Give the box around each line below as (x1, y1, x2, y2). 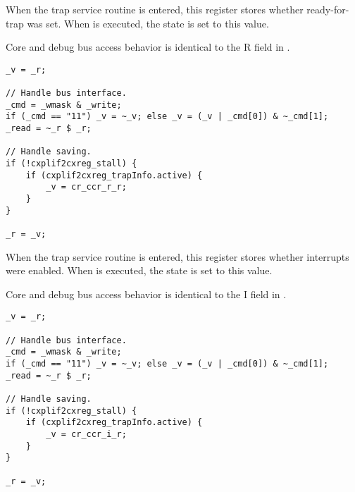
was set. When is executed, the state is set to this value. (27, 16, 269, 30)
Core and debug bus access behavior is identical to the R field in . (6, 39, 290, 54)
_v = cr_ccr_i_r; (46, 429, 127, 439)
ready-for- (306, 2, 349, 16)
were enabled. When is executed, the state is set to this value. (6, 263, 273, 278)
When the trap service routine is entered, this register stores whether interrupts (6, 249, 349, 264)
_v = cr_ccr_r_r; (46, 182, 127, 192)
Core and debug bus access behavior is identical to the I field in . (6, 286, 287, 301)
